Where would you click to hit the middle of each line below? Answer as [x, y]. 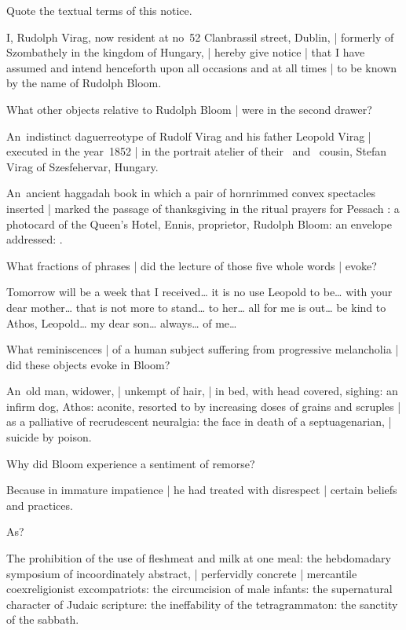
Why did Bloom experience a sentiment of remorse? [131, 463]
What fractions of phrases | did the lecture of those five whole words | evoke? [192, 265]
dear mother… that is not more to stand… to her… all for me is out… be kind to [196, 307]
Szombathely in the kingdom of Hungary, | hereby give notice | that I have [186, 52]
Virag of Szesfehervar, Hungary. [82, 166]
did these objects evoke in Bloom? [88, 364]
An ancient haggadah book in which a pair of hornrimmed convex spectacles [191, 193]
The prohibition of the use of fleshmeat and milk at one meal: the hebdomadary [199, 558]
